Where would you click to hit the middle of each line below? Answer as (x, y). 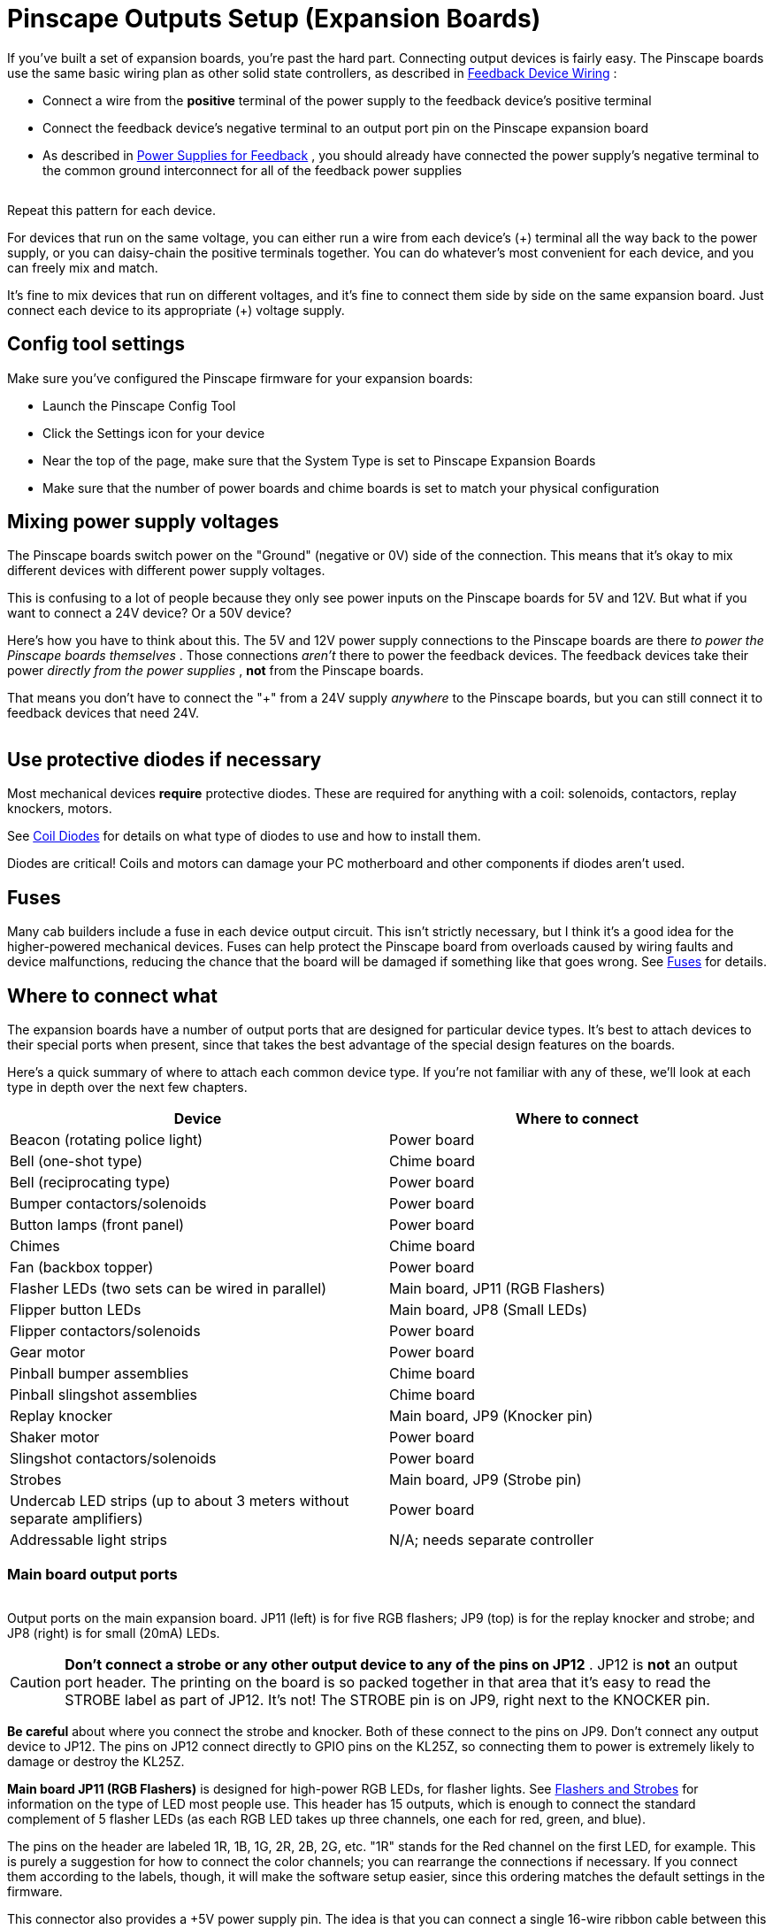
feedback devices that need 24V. (103, 713)
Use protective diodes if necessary (165, 759)
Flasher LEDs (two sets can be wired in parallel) (168, 1288)
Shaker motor (55, 1437)
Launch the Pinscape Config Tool (139, 405)
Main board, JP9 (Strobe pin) (486, 1479)
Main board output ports (92, 1575)
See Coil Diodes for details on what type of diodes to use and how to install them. (244, 836)
